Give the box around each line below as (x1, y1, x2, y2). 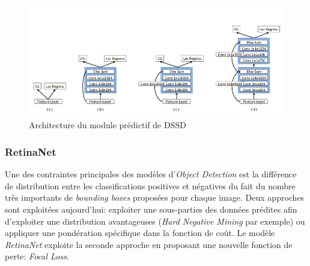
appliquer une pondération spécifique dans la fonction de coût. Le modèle (5, 226, 275, 239)
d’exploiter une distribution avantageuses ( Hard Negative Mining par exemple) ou (5, 214, 305, 227)
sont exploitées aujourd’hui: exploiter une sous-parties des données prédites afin (5, 202, 297, 215)
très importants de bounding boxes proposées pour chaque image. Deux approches (5, 191, 305, 204)
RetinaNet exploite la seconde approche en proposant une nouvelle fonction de (5, 238, 293, 250)
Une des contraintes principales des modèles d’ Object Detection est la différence (5, 168, 297, 180)
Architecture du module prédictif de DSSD (29, 119, 186, 131)
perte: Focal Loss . (5, 250, 69, 262)
